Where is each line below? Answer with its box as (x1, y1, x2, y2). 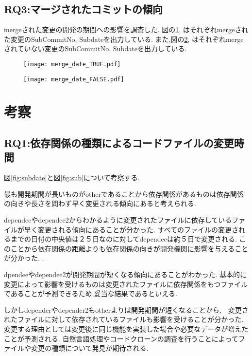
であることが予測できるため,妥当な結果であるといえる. (4, 288, 177, 299)
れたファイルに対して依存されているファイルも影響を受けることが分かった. (4, 314, 244, 324)
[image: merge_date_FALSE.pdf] (23, 75, 124, 83)
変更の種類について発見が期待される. (31, 343, 149, 353)
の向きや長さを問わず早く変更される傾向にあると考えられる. (4, 198, 196, 208)
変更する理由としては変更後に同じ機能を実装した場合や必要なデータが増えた (4, 323, 249, 334)
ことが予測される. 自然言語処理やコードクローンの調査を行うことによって (4, 333, 238, 343)
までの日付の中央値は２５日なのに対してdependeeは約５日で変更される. (10, 234, 237, 244)
